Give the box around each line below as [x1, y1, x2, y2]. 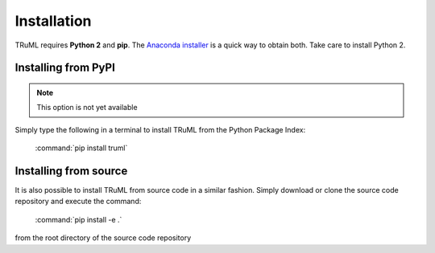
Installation [14, 12, 92, 30]
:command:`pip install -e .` [35, 214, 122, 224]
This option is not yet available [36, 103, 138, 112]
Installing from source [14, 164, 128, 178]
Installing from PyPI [14, 61, 116, 75]
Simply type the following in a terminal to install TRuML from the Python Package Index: [14, 124, 306, 134]
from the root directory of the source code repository [14, 233, 192, 243]
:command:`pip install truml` [35, 143, 128, 153]
